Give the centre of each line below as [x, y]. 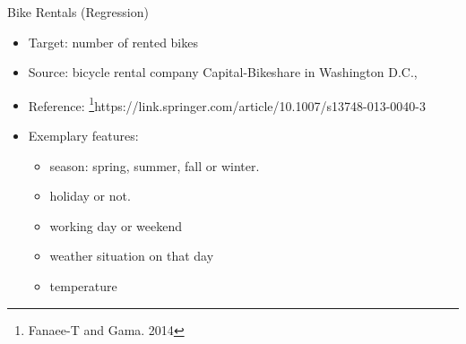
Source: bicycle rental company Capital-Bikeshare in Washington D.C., [223, 72]
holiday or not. [90, 196]
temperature [83, 286]
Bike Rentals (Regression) [78, 12]
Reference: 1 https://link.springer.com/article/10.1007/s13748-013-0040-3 [227, 104]
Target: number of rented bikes [113, 42]
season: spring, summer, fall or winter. [155, 165]
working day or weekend [116, 225]
